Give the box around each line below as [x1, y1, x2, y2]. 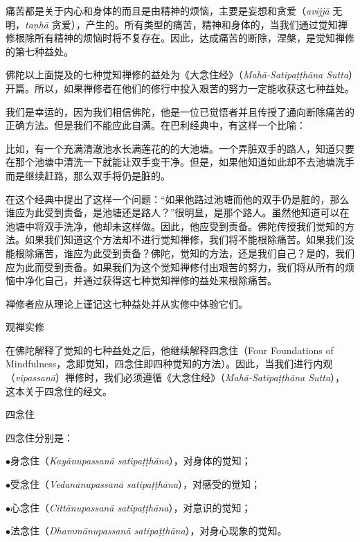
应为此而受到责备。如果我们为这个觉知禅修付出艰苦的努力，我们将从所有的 [6, 259, 345, 274]
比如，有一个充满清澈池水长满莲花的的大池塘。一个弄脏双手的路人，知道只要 [6, 141, 354, 155]
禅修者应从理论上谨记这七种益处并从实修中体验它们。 [6, 296, 248, 311]
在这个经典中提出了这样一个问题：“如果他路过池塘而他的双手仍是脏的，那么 [6, 191, 350, 206]
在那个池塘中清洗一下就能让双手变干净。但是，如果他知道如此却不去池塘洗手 [6, 155, 354, 169]
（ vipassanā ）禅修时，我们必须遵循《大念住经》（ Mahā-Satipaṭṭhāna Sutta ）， [6, 370, 345, 385]
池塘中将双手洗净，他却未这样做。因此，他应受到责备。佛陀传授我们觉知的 [6, 218, 345, 233]
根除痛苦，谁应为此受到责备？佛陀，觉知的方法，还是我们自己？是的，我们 [15, 245, 354, 260]
